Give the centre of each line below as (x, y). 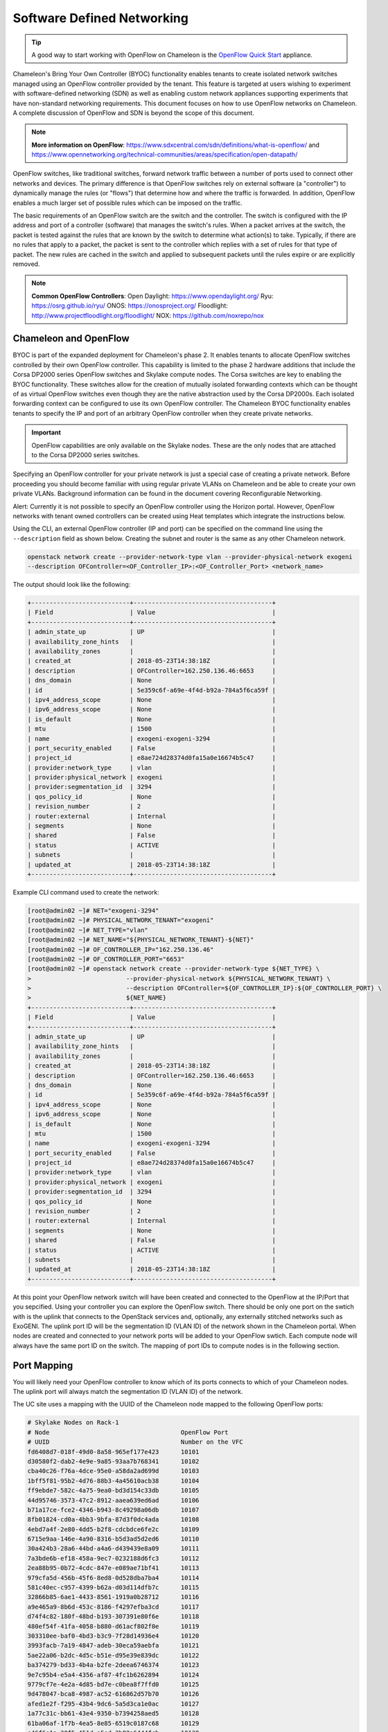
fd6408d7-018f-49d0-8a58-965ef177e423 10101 (113, 1452)
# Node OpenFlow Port (128, 1432)
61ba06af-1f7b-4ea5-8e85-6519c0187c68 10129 (113, 1723)
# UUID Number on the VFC (135, 1442)
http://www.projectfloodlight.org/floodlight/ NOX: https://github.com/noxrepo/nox (148, 315)
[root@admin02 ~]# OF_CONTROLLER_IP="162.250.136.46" (121, 949)
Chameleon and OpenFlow (71, 338)
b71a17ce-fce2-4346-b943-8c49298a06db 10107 (113, 1510)
